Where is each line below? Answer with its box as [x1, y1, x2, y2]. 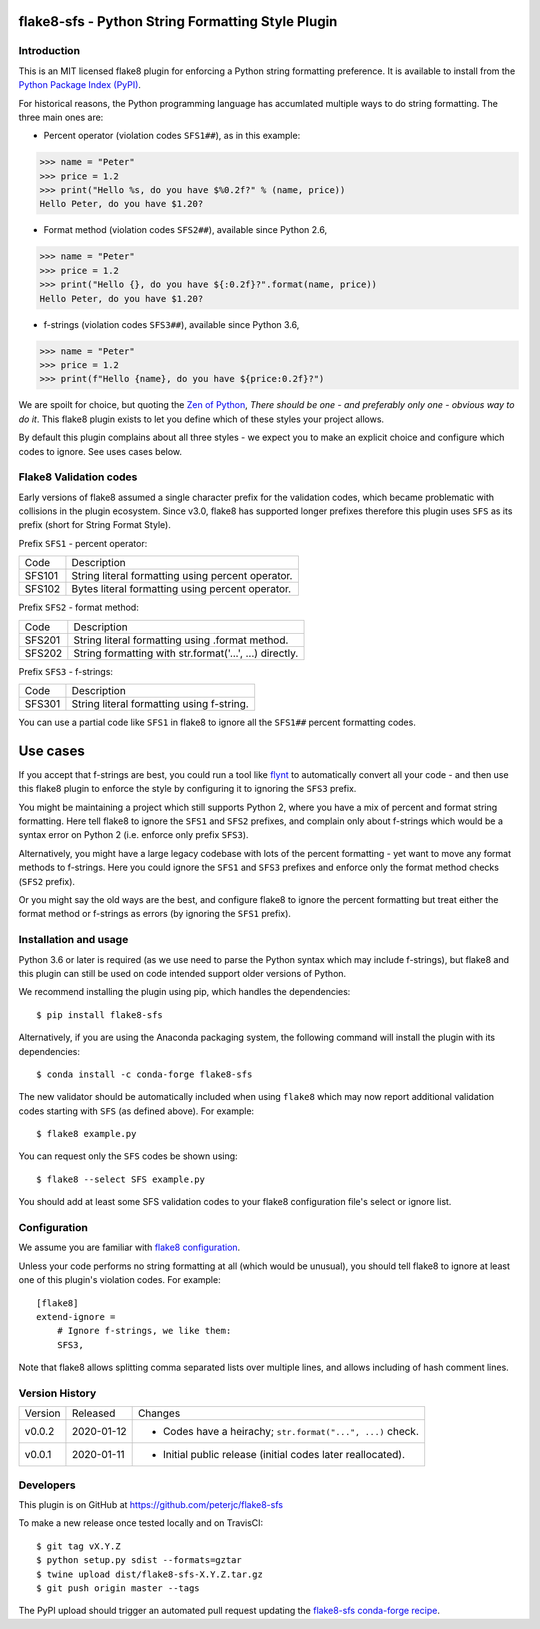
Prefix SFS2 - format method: [18, 601, 139, 614]
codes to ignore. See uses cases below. [18, 445, 183, 457]
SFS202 [24, 646, 63, 660]
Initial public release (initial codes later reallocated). [162, 1448, 405, 1462]
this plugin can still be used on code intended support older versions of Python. [18, 967, 347, 979]
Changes [137, 1406, 181, 1420]
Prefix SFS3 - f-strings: [18, 665, 114, 677]
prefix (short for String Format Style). [18, 519, 172, 531]
